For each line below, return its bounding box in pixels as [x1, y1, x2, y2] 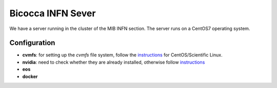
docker [22, 73, 38, 79]
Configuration [9, 39, 55, 47]
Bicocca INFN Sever [9, 8, 96, 19]
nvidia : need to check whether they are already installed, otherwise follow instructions [22, 59, 205, 65]
